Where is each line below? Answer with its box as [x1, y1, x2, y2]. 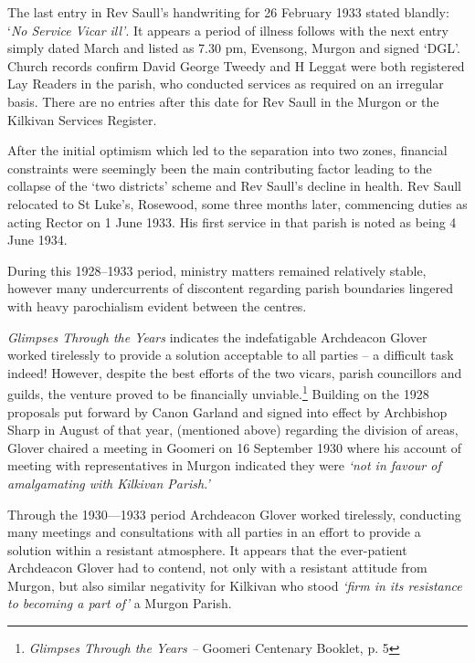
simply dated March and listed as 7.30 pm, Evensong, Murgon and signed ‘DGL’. [7, 38, 460, 58]
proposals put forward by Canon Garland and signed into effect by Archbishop [7, 402, 448, 421]
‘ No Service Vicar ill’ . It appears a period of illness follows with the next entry [7, 20, 449, 39]
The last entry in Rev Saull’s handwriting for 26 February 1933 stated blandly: [7, 3, 449, 21]
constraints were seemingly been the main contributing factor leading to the [7, 158, 432, 177]
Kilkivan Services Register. [7, 110, 157, 129]
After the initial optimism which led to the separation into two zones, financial [7, 141, 448, 160]
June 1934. [7, 230, 68, 249]
